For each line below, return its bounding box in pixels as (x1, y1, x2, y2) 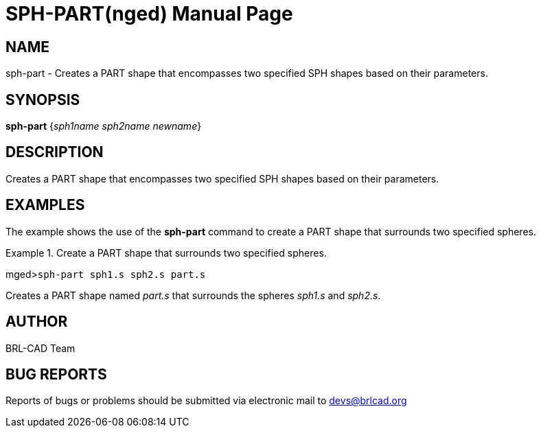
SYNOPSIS (5, 91, 80, 108)
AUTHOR (5, 313, 68, 331)
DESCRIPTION (5, 143, 104, 161)
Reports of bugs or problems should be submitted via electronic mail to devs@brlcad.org (5, 395, 407, 407)
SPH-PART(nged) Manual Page (5, 2, 293, 25)
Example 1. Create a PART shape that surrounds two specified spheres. (5, 246, 327, 259)
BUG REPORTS (5, 365, 107, 383)
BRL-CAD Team (5, 342, 76, 354)
